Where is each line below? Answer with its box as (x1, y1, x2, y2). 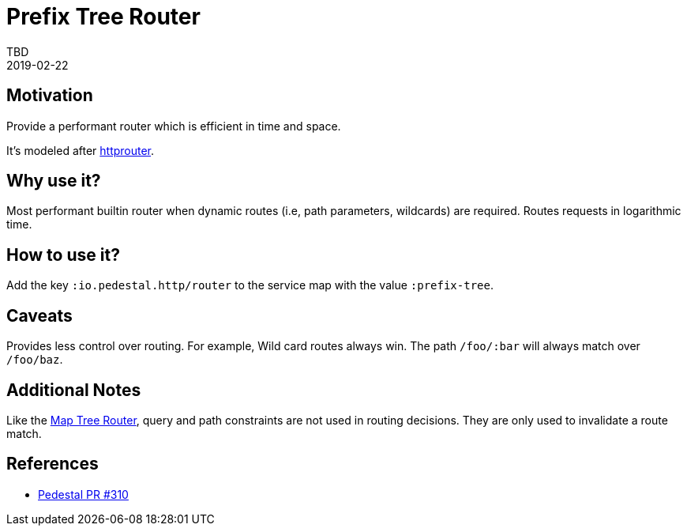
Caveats (6, 305, 73, 326)
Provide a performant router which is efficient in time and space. (6, 119, 341, 133)
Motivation (6, 85, 93, 106)
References (6, 454, 99, 474)
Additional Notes (6, 379, 141, 400)
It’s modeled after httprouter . (6, 143, 155, 157)
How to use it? (6, 244, 120, 265)
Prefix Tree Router (6, 3, 201, 30)
